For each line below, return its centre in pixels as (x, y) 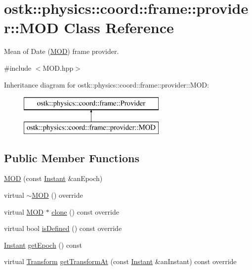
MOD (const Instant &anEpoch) (53, 178)
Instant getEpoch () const (43, 245)
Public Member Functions (72, 157)
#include (18, 67)
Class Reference (119, 27)
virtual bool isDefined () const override (63, 228)
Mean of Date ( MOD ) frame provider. (62, 51)
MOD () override (57, 195)
